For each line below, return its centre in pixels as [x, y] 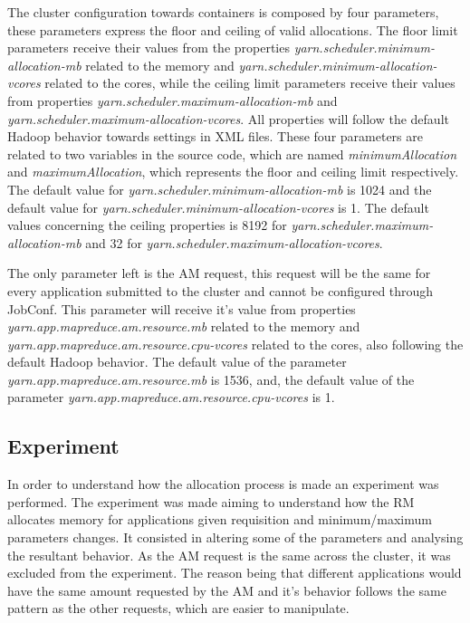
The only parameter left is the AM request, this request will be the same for [219, 273]
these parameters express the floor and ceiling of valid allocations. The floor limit [233, 29]
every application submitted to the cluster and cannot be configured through [221, 290]
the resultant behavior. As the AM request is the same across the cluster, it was [229, 555]
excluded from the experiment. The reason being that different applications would [235, 573]
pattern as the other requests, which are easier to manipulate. [178, 608]
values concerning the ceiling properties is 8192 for [147, 225]
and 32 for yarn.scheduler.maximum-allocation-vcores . [234, 242]
